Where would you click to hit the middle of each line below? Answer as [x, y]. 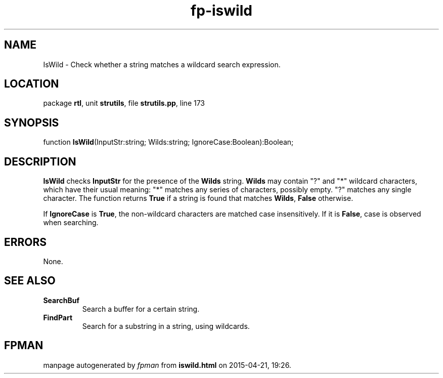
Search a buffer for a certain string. [141, 309]
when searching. [71, 223]
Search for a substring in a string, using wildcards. [166, 326]
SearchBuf [61, 300]
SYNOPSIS [32, 122]
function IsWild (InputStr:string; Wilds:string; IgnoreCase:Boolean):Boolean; [168, 142]
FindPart [58, 317]
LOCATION [32, 84]
